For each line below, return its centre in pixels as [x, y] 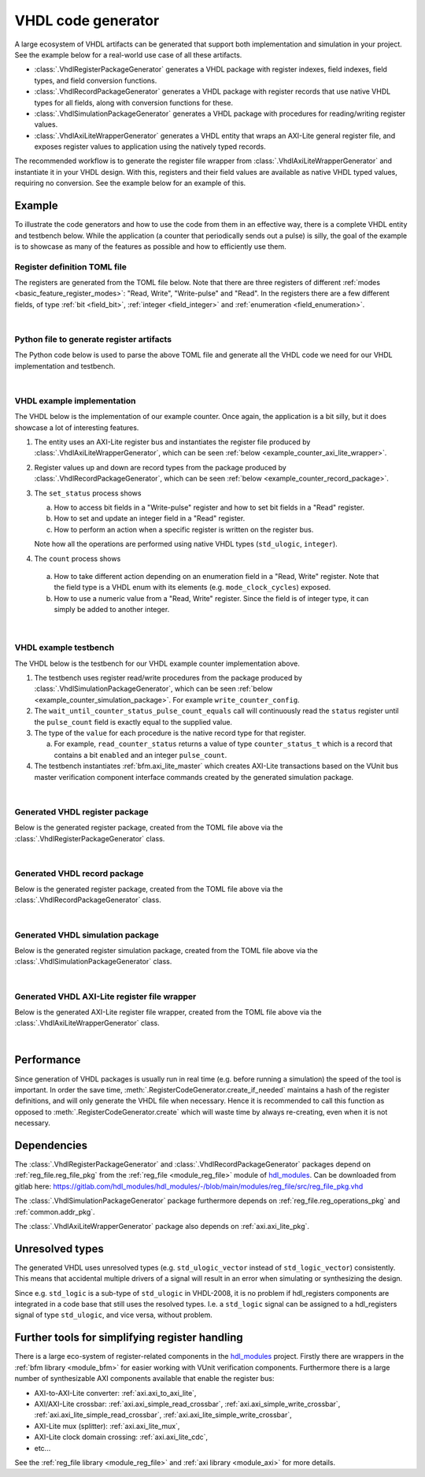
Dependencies [51, 1145]
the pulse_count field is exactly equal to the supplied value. [133, 722]
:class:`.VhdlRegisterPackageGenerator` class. [90, 838]
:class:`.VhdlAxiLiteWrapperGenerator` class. [87, 1023]
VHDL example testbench [64, 648]
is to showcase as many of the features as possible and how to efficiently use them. [150, 246]
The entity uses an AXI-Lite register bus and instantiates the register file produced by [172, 442]
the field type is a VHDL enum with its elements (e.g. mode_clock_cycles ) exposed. [192, 588]
